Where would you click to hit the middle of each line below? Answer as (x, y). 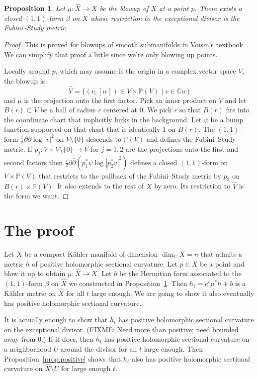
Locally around (27, 71)
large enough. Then (173, 348)
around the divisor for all (99, 348)
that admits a (221, 253)
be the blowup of (124, 8)
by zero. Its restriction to (192, 186)
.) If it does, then (67, 339)
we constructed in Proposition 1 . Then (128, 283)
